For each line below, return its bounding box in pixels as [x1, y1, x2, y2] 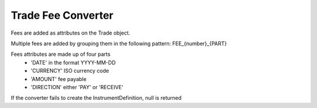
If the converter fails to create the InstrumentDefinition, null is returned [11, 95, 182, 102]
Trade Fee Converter [11, 9, 114, 22]
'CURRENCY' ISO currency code [31, 67, 109, 75]
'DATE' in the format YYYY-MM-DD [31, 59, 116, 66]
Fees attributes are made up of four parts [11, 50, 111, 58]
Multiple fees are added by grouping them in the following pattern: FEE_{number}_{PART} [11, 40, 227, 47]
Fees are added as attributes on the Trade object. [11, 29, 130, 36]
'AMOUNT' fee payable [31, 75, 87, 82]
